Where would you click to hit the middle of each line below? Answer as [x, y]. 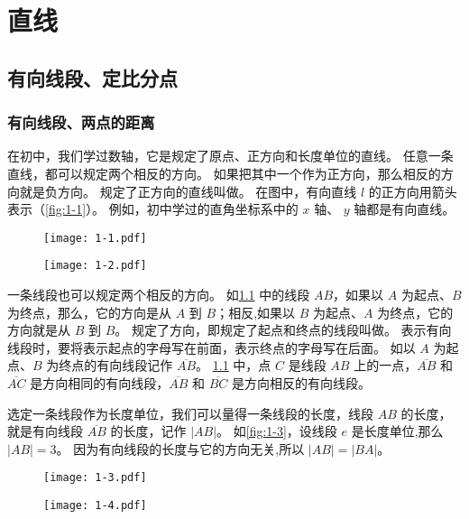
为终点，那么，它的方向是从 [89, 312]
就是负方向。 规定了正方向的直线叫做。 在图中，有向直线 [188, 191]
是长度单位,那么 [397, 431]
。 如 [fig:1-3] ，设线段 [277, 431]
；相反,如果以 [256, 312]
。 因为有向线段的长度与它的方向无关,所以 [180, 448]
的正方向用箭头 [413, 191]
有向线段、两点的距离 [81, 122]
